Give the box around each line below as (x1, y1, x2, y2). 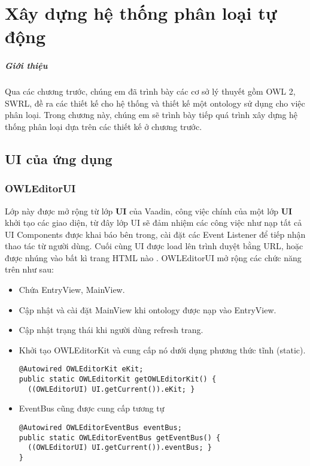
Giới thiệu (5, 59, 48, 72)
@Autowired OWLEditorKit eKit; (19, 365, 144, 374)
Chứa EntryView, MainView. (19, 283, 125, 296)
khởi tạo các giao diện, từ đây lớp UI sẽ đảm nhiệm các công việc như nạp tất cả (5, 216, 302, 229)
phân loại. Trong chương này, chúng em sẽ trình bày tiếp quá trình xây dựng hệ (5, 108, 298, 121)
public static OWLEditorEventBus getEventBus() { (19, 433, 221, 442)
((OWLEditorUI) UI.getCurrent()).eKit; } (28, 385, 195, 394)
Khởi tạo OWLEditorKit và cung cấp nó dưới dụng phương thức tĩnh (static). (19, 343, 306, 356)
